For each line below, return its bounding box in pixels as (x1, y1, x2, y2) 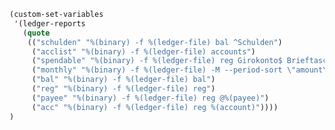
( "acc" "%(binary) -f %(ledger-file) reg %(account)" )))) (31, 102, 279, 112)
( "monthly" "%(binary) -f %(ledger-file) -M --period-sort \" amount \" (31, 65, 332, 75)
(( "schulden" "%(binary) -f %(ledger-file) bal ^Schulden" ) (27, 37, 283, 47)
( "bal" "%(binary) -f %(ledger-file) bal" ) (31, 75, 216, 85)
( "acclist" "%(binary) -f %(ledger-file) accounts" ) (31, 46, 256, 57)
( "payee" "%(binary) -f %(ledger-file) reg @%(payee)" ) (31, 93, 270, 103)
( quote (22, 28, 51, 38)
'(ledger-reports (13, 18, 86, 29)
